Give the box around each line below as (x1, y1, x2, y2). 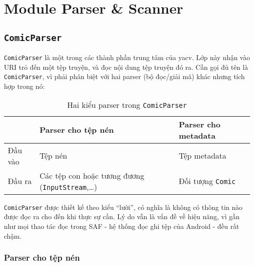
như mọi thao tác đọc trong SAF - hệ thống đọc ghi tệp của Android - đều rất (4, 221, 239, 231)
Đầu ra (8, 175, 32, 187)
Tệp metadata (179, 150, 227, 162)
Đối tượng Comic (179, 175, 236, 187)
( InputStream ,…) (40, 181, 97, 192)
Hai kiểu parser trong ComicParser (67, 99, 187, 110)
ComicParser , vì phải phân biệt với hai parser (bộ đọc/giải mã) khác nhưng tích (4, 71, 245, 82)
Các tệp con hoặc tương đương (40, 169, 145, 181)
